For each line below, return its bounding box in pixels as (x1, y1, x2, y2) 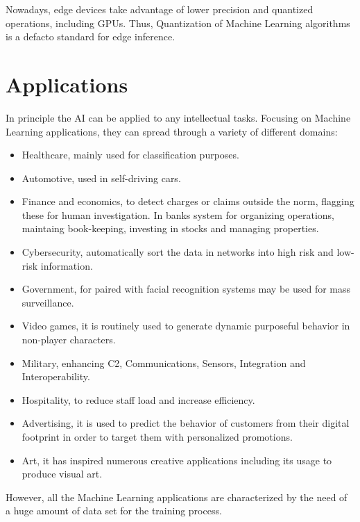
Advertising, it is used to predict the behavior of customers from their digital (22, 416, 350, 430)
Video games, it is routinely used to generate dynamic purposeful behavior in (22, 318, 350, 333)
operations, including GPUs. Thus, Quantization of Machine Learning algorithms (6, 15, 350, 30)
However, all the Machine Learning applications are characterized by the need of (6, 489, 348, 504)
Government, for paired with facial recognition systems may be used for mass (22, 282, 351, 296)
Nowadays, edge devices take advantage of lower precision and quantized (6, 2, 314, 16)
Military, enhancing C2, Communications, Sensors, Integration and (22, 355, 306, 370)
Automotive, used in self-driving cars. (22, 170, 181, 185)
